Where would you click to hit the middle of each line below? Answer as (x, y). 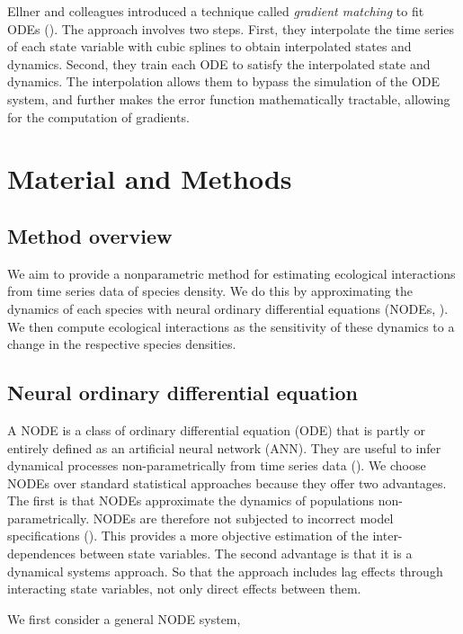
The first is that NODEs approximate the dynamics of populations (191, 500)
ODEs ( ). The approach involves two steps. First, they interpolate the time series (231, 28)
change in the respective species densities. (122, 344)
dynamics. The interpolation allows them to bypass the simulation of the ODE (224, 81)
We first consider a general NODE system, (124, 618)
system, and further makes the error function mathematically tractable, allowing (229, 98)
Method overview (90, 235)
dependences (41, 554)
